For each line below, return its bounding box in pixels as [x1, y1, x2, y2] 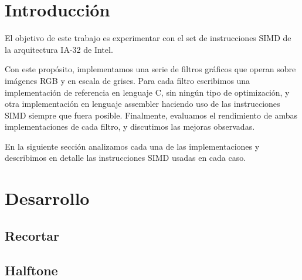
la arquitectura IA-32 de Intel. [5, 43, 113, 55]
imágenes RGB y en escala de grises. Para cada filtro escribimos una [5, 74, 250, 86]
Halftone [5, 261, 58, 279]
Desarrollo [5, 186, 90, 210]
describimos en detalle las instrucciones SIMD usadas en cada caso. [5, 151, 246, 164]
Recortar [5, 226, 60, 244]
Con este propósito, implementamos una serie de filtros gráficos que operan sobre [5, 63, 296, 75]
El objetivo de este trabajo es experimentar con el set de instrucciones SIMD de [5, 32, 291, 44]
